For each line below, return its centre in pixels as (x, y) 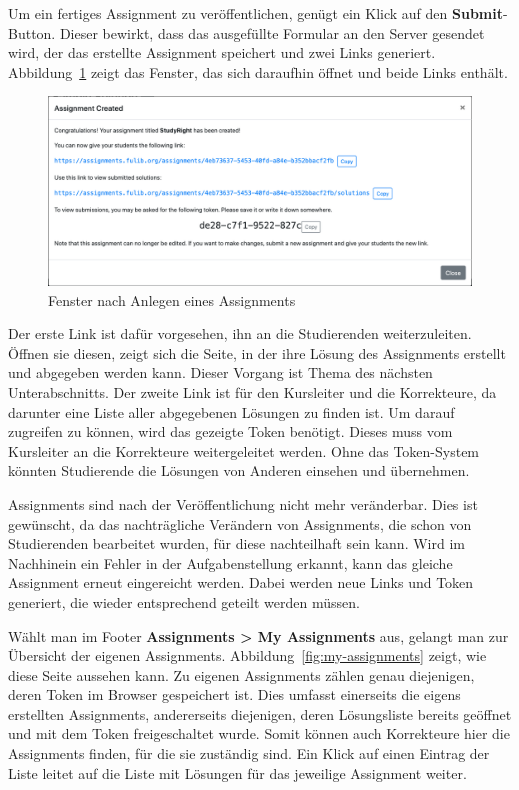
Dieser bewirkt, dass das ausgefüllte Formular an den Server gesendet (272, 32)
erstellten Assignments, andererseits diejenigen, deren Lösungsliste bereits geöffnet (260, 713)
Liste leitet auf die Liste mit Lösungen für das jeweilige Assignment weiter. (237, 772)
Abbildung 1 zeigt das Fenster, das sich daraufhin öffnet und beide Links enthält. (258, 71)
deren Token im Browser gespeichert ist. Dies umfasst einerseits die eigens (234, 694)
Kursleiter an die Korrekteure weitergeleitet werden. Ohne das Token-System (244, 450)
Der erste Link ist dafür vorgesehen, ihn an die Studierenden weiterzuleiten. (240, 333)
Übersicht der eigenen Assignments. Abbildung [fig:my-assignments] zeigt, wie (247, 655)
